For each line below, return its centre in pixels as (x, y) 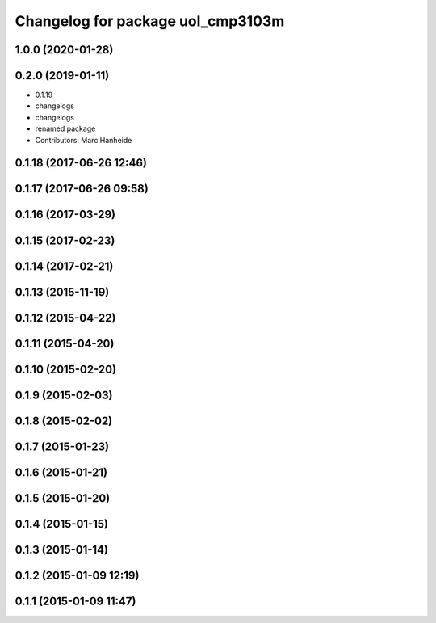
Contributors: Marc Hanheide (84, 140)
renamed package (65, 128)
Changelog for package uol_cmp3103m (150, 21)
